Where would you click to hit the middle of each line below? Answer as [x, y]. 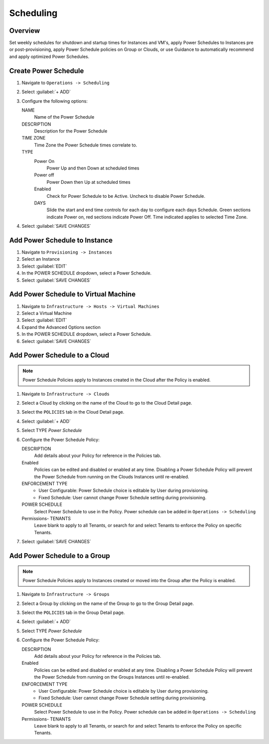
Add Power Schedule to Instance [61, 240]
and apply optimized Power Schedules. [49, 56]
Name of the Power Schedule [64, 117]
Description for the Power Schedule [71, 131]
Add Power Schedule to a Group [60, 556]
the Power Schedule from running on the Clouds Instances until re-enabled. [112, 476]
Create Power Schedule [47, 71]
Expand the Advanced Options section [61, 327]
